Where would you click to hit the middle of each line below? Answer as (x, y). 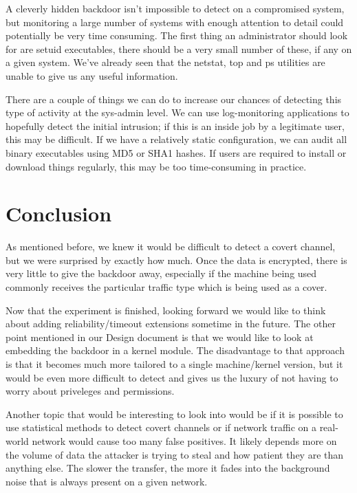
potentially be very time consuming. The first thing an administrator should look (177, 35)
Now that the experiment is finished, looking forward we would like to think (166, 310)
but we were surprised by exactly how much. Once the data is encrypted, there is (176, 260)
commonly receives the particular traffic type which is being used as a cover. (166, 287)
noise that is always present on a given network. (107, 481)
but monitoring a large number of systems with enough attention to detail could (175, 22)
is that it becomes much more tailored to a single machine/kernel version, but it (174, 364)
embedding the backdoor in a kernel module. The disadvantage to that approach (175, 350)
